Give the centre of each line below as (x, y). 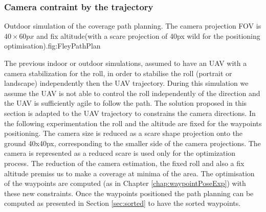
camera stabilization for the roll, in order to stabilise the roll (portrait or (118, 73)
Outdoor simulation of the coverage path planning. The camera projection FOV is (133, 26)
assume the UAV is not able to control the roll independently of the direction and (132, 93)
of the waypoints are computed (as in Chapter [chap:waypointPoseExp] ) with (125, 183)
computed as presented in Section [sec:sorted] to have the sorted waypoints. (123, 203)
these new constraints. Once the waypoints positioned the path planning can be (129, 193)
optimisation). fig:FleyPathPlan (52, 46)
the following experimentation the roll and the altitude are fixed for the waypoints (133, 123)
